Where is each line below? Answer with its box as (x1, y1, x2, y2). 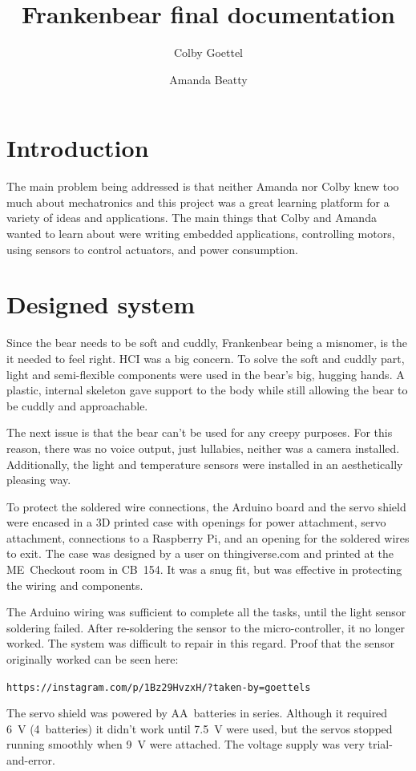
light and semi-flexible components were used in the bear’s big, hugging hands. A (6, 365, 405, 382)
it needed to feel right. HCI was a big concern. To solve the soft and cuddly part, (6, 349, 405, 366)
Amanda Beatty (169, 71, 248, 87)
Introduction (6, 131, 149, 164)
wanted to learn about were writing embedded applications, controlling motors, (6, 225, 395, 242)
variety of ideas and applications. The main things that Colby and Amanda (6, 209, 377, 226)
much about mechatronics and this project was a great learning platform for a (6, 193, 390, 210)
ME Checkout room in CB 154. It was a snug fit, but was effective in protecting (6, 561, 402, 578)
